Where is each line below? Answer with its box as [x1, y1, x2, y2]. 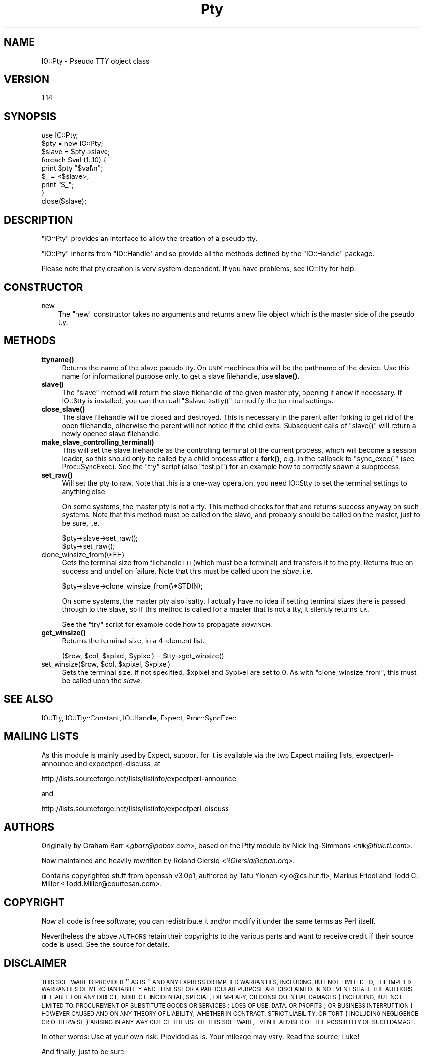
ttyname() [41, 355, 74, 364]
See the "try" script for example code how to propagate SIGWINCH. [62, 620, 272, 628]
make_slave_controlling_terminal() [41, 437, 154, 446]
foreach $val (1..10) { [41, 156, 106, 164]
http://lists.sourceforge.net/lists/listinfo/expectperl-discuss [41, 804, 229, 813]
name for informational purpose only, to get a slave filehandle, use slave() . [62, 371, 300, 380]
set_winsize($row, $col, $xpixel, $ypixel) [41, 659, 171, 668]
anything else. [62, 487, 107, 496]
